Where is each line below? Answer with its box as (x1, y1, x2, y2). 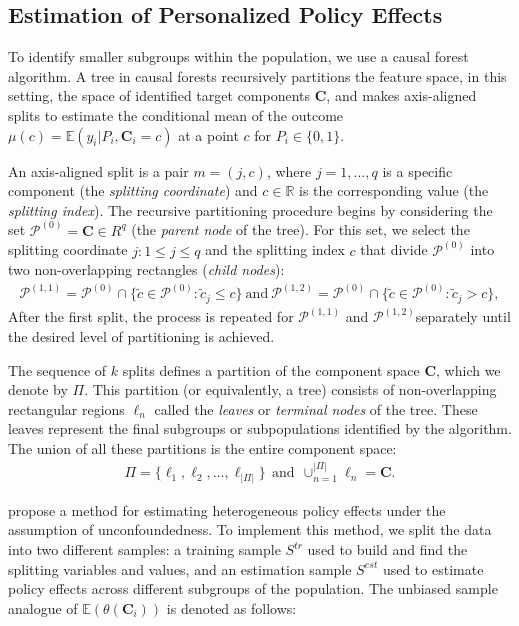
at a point (178, 124, 239, 145)
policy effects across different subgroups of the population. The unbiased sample (8, 578, 498, 599)
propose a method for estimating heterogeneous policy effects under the (8, 499, 446, 520)
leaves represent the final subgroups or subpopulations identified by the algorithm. (8, 418, 512, 439)
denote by (8, 379, 68, 400)
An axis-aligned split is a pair (8, 160, 189, 181)
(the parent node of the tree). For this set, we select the (131, 219, 470, 240)
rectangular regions (8, 398, 125, 419)
